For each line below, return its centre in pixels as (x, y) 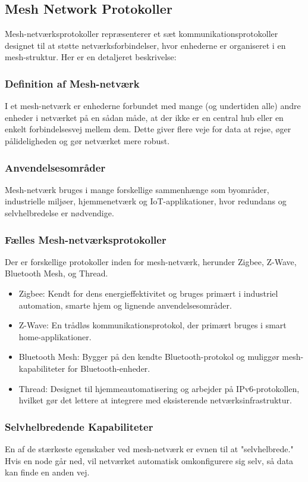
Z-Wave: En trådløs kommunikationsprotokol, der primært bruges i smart (153, 325)
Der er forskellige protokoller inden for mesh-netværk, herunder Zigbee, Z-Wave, (151, 261)
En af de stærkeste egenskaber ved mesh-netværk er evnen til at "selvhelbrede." (149, 448)
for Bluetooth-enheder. (109, 368)
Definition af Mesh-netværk (72, 83)
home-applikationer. (55, 336)
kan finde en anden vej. (47, 472)
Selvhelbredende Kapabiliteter (79, 426)
